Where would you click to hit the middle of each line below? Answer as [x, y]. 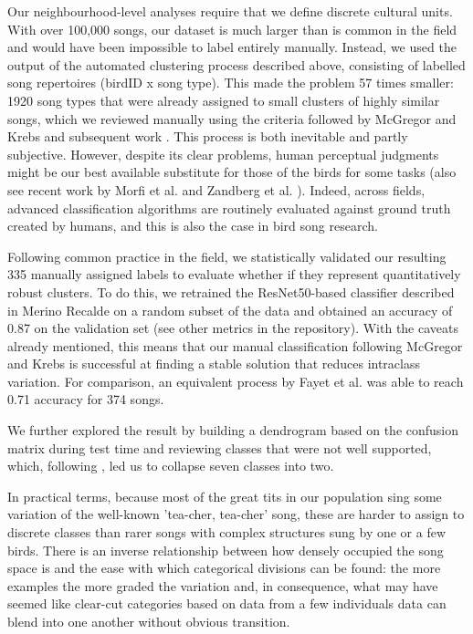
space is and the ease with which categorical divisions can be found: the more [224, 568]
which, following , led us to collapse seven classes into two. [171, 466]
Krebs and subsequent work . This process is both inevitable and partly [208, 136]
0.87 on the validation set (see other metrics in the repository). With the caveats [233, 328]
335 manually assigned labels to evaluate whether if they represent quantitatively [234, 274]
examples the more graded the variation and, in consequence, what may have [223, 585]
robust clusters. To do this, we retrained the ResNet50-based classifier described [231, 291]
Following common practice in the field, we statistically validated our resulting [227, 256]
